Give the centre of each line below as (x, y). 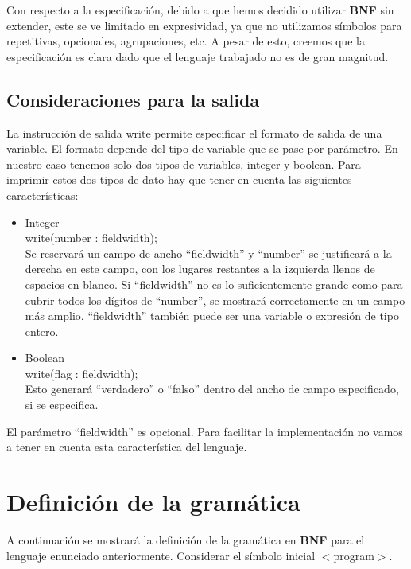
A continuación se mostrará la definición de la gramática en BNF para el (186, 539)
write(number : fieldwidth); (91, 238)
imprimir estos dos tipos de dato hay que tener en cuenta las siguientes (179, 179)
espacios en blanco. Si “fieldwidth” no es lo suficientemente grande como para (214, 284)
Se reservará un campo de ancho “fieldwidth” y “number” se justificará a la (208, 253)
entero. (42, 331)
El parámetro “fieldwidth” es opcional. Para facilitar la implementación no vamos (205, 431)
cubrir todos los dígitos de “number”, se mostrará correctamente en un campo (215, 300)
